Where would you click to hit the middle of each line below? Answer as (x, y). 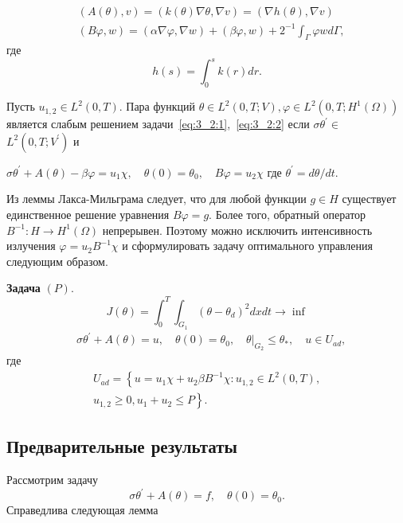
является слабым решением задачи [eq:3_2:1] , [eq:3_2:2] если (158, 124)
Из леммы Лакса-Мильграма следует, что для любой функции (157, 199)
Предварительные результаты (122, 446)
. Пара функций (157, 106)
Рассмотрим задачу (52, 480)
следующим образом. (57, 261)
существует (369, 199)
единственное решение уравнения (88, 215)
